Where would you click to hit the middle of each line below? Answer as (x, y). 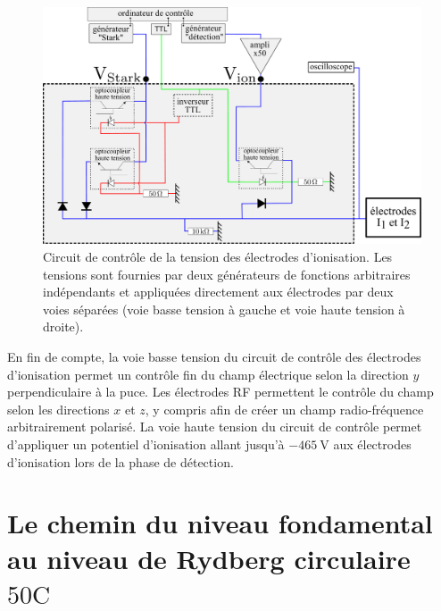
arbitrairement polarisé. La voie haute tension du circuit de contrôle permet (215, 427)
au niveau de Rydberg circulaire (209, 558)
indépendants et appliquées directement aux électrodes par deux (218, 292)
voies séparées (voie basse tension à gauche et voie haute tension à (224, 309)
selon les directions (58, 409)
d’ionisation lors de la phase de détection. (121, 461)
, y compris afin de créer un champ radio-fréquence (284, 409)
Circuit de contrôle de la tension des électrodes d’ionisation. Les (218, 256)
